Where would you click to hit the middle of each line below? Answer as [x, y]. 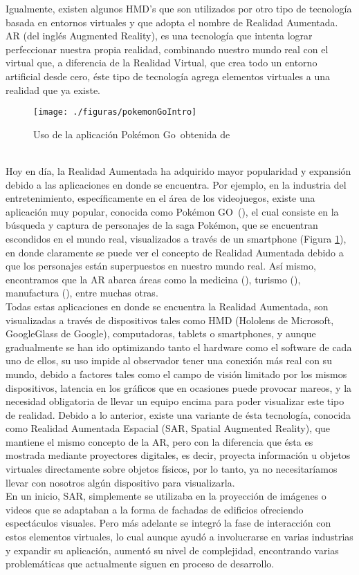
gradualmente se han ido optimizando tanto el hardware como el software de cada [179, 347]
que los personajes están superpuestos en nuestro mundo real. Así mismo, [161, 266]
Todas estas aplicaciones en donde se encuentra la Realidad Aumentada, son [167, 306]
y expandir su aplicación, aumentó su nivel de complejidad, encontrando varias [172, 550]
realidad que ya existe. [53, 89]
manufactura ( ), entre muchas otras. [82, 293]
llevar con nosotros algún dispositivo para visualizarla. [120, 482]
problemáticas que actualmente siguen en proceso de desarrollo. [140, 564]
